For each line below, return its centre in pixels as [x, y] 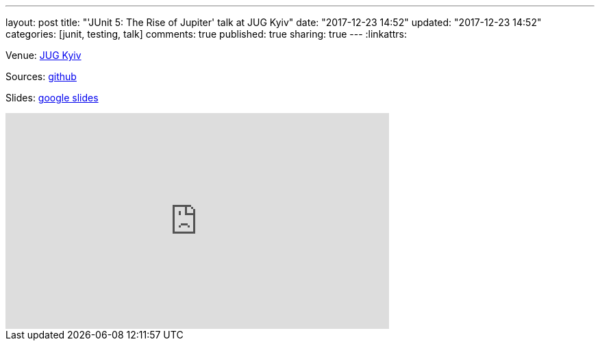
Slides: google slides [52, 98]
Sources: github [41, 76]
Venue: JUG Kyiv [43, 55]
